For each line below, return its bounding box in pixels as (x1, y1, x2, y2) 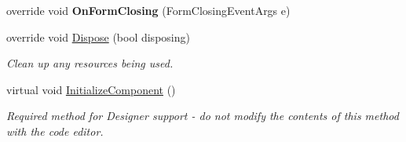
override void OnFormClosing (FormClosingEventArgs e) (6, 2, 291, 18)
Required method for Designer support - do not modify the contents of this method (6, 107, 399, 124)
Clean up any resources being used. (6, 55, 174, 71)
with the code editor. (6, 122, 104, 139)
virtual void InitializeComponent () (6, 81, 176, 97)
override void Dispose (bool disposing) (6, 28, 190, 45)
